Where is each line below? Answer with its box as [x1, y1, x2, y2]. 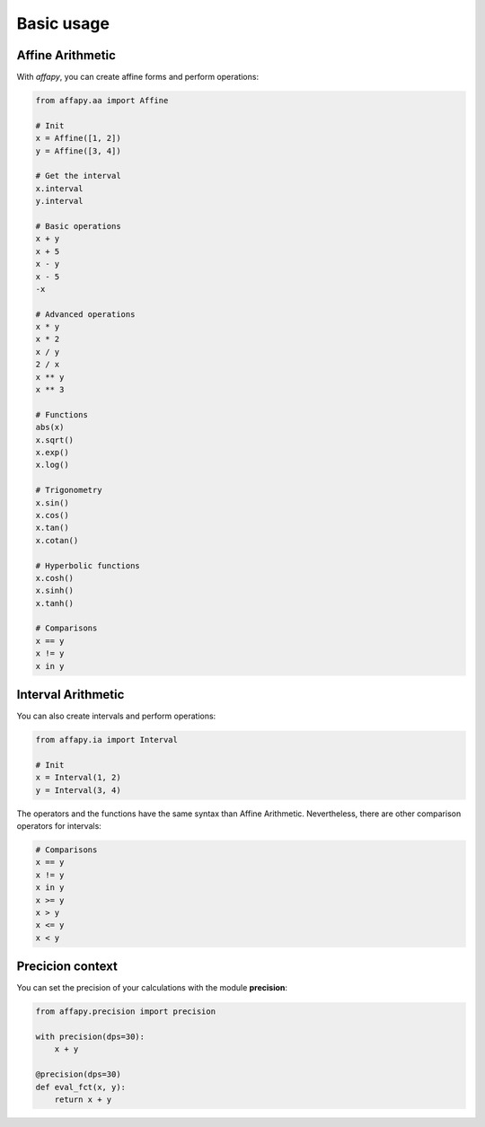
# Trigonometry [35, 485, 102, 496]
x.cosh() [35, 573, 75, 583]
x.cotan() [35, 535, 79, 545]
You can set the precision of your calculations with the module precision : [16, 982, 287, 993]
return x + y [54, 1094, 112, 1105]
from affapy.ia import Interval [35, 735, 179, 745]
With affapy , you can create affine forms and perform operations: [16, 72, 260, 83]
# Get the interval [35, 171, 121, 181]
